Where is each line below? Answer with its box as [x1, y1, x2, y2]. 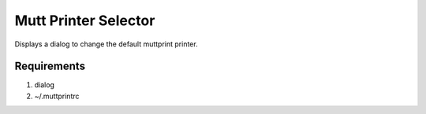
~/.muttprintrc [34, 91, 80, 101]
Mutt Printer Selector [14, 12, 155, 29]
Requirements [14, 60, 86, 73]
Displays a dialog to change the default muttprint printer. [14, 39, 198, 49]
